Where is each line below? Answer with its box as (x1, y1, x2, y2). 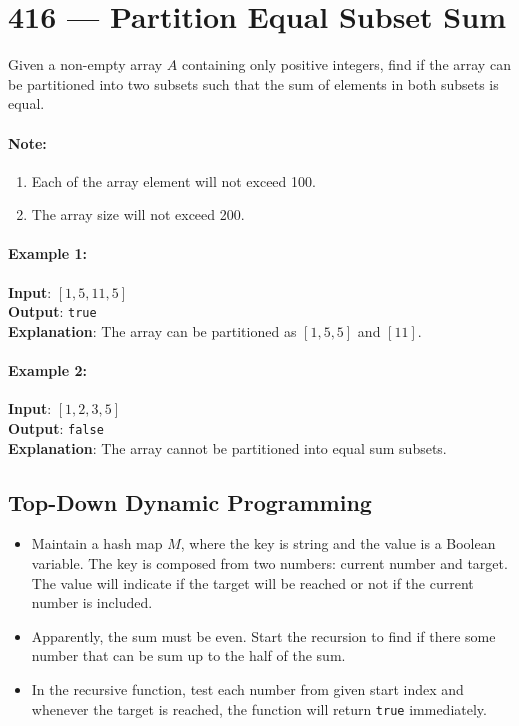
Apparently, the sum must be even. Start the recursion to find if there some (31, 625, 496, 646)
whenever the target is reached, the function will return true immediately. (31, 698, 487, 719)
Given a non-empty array (8, 54, 163, 75)
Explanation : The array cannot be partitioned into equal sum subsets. (8, 437, 447, 458)
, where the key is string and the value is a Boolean (180, 533, 496, 554)
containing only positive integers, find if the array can (182, 54, 511, 75)
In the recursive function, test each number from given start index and (31, 678, 464, 699)
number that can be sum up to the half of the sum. (31, 645, 346, 666)
